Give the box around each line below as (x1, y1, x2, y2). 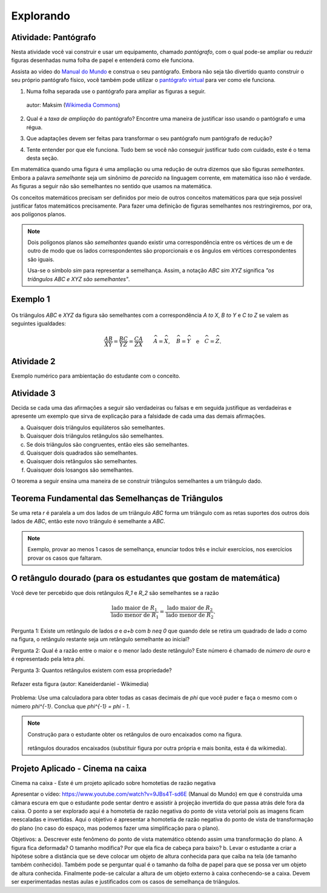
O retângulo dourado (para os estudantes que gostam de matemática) (11, 573, 280, 583)
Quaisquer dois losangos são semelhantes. (26, 466, 134, 474)
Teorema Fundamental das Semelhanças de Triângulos (11, 494, 223, 503)
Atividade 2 (11, 356, 56, 367)
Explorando (11, 9, 71, 22)
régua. (26, 123, 42, 131)
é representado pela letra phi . (11, 656, 85, 663)
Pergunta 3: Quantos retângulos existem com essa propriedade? (11, 667, 172, 674)
